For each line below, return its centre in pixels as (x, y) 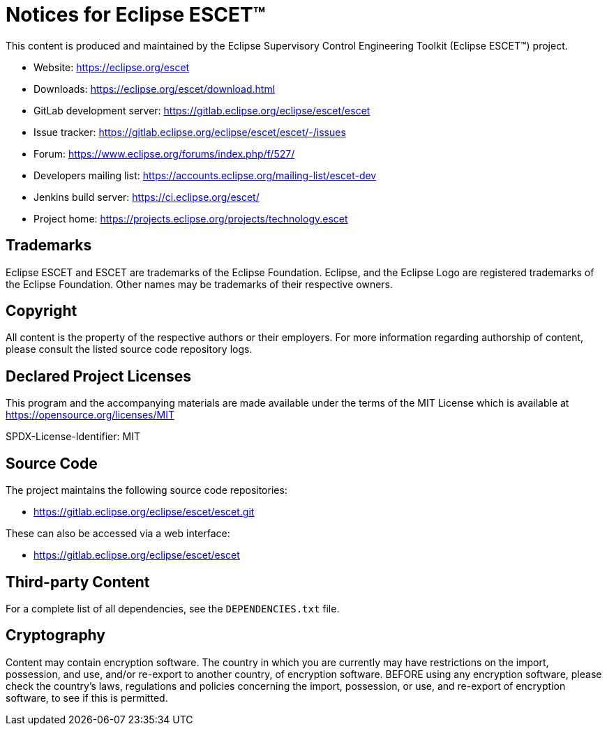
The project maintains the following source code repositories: (147, 490)
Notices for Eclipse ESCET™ (136, 15)
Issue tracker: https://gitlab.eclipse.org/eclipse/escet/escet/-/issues (190, 132)
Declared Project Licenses (98, 376)
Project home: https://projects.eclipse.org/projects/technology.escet (191, 218)
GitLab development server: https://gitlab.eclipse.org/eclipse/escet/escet (202, 110)
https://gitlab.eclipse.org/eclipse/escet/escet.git (144, 512)
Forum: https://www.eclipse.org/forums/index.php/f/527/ (164, 153)
